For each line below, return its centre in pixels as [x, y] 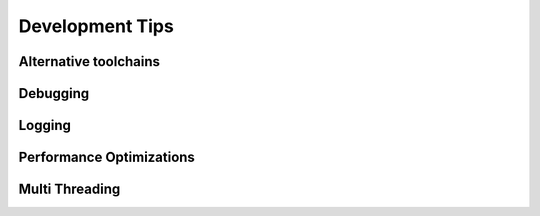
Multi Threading [69, 189]
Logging [45, 125]
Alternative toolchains [89, 61]
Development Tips [96, 26]
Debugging [54, 93]
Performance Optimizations [106, 157]
